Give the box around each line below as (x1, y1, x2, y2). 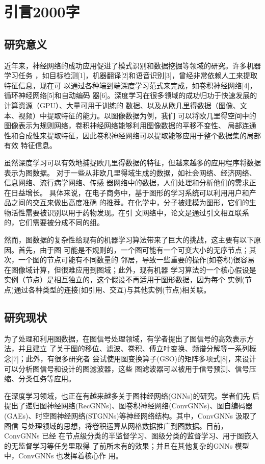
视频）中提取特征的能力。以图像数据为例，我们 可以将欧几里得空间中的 (18, 110, 256, 120)
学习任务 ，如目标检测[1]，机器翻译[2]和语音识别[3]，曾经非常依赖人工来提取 (4, 70, 258, 81)
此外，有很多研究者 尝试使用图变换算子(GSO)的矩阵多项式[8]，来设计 (25, 353, 256, 364)
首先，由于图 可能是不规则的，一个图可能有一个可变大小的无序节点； (18, 244, 249, 255)
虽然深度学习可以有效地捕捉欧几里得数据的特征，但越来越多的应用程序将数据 (4, 157, 261, 167)
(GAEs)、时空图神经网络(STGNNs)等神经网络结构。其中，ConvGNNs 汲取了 (4, 410, 257, 421)
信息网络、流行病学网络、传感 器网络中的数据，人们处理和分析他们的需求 (4, 177, 249, 188)
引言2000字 (4, 1, 80, 22)
